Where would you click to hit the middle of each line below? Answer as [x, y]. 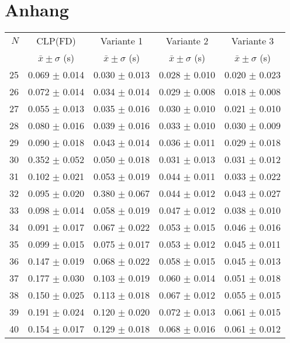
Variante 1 [122, 41]
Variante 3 [253, 41]
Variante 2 [187, 41]
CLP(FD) [56, 41]
